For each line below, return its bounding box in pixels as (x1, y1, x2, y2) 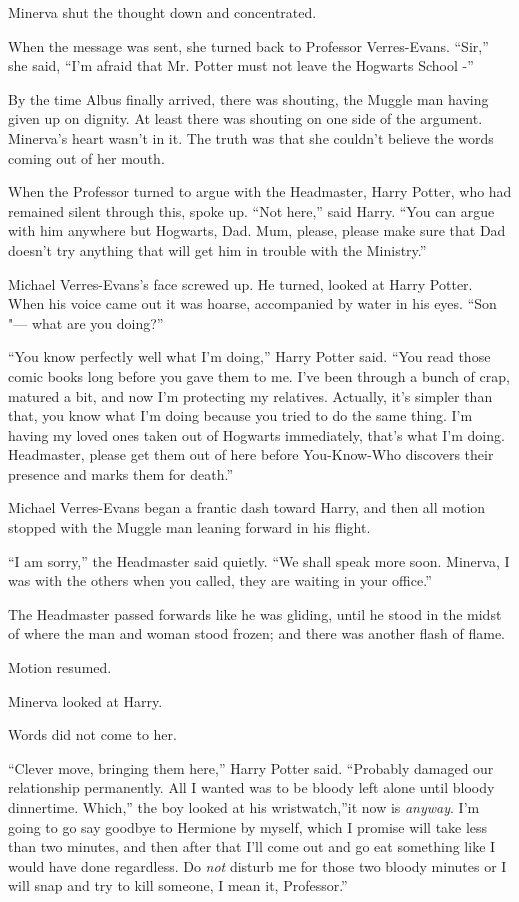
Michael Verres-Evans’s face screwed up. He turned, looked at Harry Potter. (8, 273, 473, 294)
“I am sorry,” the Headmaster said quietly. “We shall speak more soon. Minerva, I (8, 550, 510, 571)
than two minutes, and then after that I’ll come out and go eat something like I (8, 836, 496, 857)
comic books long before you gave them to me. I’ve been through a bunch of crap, (8, 365, 510, 386)
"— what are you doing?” (8, 312, 164, 333)
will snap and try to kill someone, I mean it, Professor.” (8, 875, 348, 896)
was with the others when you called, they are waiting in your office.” (8, 570, 432, 591)
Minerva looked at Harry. (8, 690, 163, 711)
